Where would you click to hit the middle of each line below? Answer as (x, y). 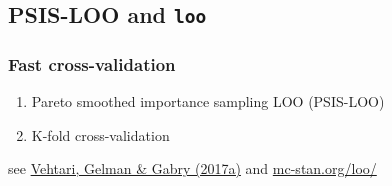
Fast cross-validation (92, 63)
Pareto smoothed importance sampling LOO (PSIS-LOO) (208, 101)
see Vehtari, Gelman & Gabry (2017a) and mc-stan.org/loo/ (192, 168)
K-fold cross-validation (100, 134)
